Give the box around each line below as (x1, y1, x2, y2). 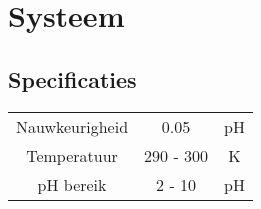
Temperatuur (26, 143, 118, 167)
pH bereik (37, 172, 107, 196)
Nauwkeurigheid (16, 114, 129, 138)
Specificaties (8, 63, 137, 94)
